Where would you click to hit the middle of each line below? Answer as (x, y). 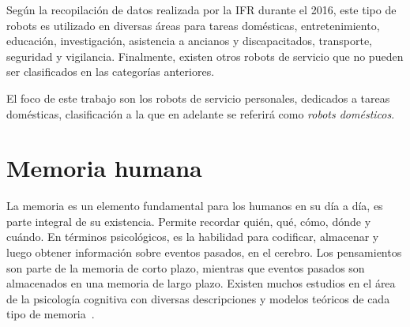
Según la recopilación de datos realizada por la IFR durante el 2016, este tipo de (201, 9)
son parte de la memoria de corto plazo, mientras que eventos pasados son (186, 267)
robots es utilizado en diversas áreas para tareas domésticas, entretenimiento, (193, 25)
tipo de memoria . (51, 314)
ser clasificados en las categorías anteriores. (111, 71)
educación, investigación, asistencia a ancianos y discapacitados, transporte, (190, 41)
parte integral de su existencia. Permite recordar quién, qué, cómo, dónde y (189, 221)
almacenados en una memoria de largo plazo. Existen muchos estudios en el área (201, 283)
